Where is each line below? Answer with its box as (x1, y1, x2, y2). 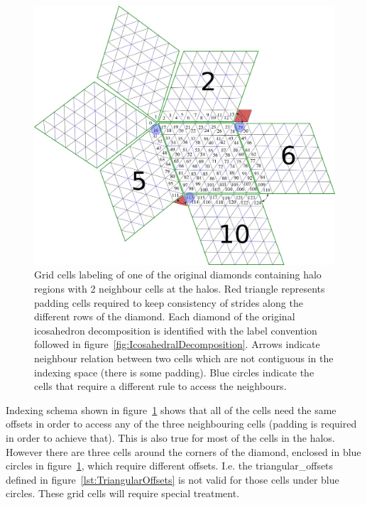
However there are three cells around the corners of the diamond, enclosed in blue (6, 444, 361, 459)
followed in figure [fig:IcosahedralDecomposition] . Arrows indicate (34, 337, 320, 352)
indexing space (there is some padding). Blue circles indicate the (34, 364, 314, 379)
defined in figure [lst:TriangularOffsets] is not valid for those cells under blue (6, 472, 339, 487)
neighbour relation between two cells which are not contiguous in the (34, 350, 334, 365)
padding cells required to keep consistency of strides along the (34, 295, 303, 310)
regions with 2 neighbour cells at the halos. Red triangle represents (34, 281, 325, 295)
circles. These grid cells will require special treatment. (6, 486, 240, 501)
